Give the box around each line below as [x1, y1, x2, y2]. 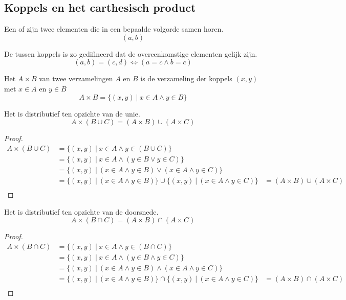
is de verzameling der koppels [140, 73, 232, 84]
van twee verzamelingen [39, 73, 113, 84]
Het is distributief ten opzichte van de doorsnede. [4, 206, 159, 217]
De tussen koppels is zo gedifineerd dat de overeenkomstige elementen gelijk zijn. [4, 48, 257, 59]
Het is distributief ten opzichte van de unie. [4, 108, 140, 119]
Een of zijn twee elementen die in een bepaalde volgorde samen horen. [4, 24, 224, 34]
